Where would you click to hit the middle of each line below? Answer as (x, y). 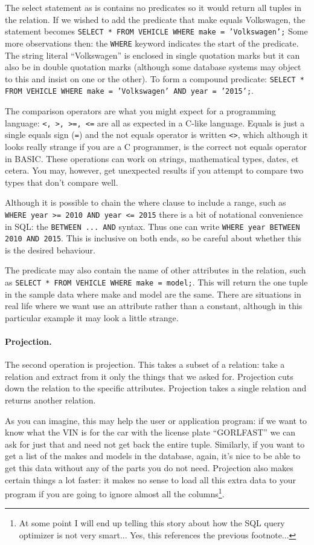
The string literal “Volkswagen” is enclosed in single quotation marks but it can (152, 55)
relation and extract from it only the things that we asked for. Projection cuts (149, 376)
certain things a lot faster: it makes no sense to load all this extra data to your (151, 479)
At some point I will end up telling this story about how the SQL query (152, 523)
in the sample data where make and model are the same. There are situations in (153, 294)
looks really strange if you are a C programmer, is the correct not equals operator (156, 146)
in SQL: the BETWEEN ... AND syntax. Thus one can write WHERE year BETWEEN (152, 226)
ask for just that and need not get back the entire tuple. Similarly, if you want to (155, 444)
